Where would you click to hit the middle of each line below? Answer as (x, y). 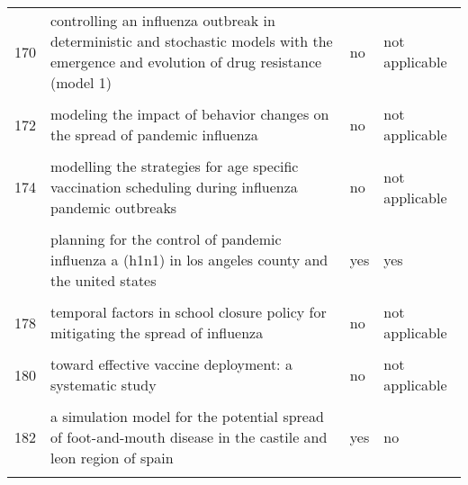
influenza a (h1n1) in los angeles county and (189, 260)
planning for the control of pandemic (166, 239)
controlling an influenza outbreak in (163, 20)
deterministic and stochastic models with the (192, 41)
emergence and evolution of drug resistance (186, 62)
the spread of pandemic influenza (154, 135)
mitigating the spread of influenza (157, 332)
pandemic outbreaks (114, 207)
